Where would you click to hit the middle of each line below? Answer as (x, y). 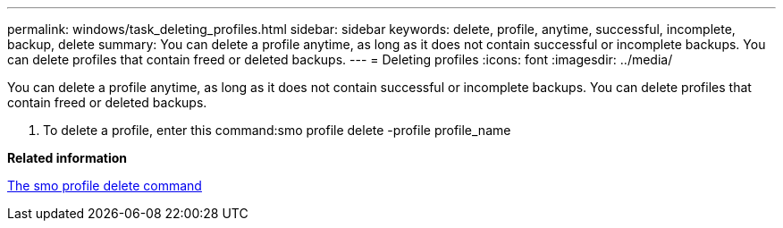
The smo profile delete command (105, 186)
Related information (67, 158)
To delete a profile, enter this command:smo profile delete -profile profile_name (277, 130)
